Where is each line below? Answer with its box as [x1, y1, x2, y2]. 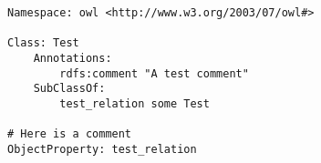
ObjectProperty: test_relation [7, 142, 197, 156]
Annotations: [33, 51, 112, 65]
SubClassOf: [33, 82, 106, 96]
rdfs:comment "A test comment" [59, 66, 249, 80]
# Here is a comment [7, 127, 132, 141]
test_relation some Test [59, 97, 210, 110]
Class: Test [7, 36, 79, 50]
